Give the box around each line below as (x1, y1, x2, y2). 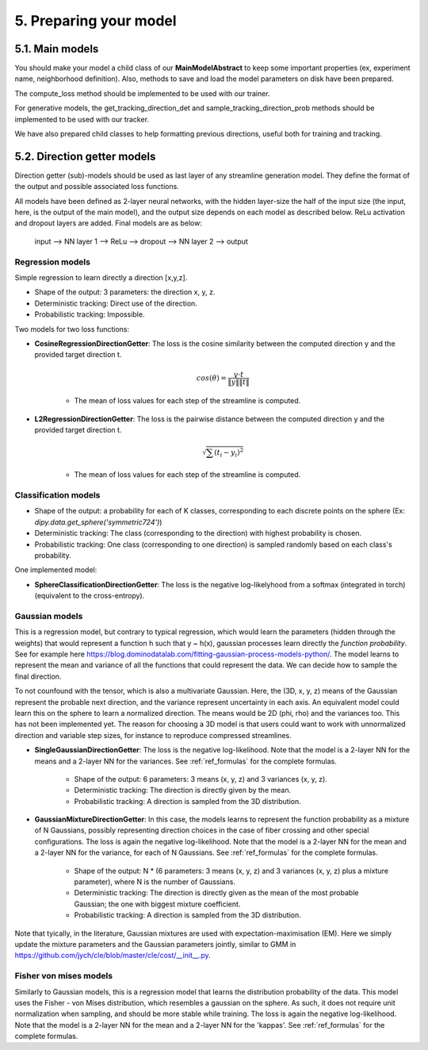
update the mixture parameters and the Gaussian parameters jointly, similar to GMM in (14, 940, 296, 948)
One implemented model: (14, 565, 97, 575)
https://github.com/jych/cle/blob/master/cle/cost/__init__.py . (14, 951, 212, 960)
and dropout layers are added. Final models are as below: (14, 218, 202, 228)
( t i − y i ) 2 (214, 447, 244, 459)
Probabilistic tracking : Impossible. (34, 310, 145, 319)
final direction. (14, 671, 62, 681)
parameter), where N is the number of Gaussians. (74, 877, 235, 887)
